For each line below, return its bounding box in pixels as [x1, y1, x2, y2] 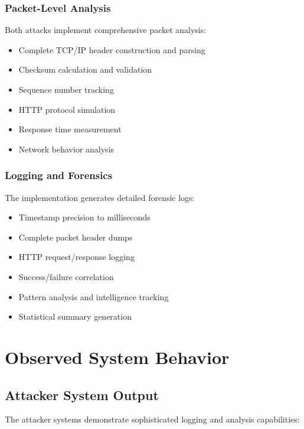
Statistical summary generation [18, 310, 132, 323]
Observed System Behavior [5, 344, 230, 369]
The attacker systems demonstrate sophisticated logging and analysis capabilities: [5, 413, 300, 425]
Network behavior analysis [18, 142, 115, 155]
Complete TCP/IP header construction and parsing [18, 43, 205, 56]
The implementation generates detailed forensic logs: [5, 191, 195, 203]
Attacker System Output [5, 385, 159, 404]
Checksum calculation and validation [18, 63, 152, 76]
